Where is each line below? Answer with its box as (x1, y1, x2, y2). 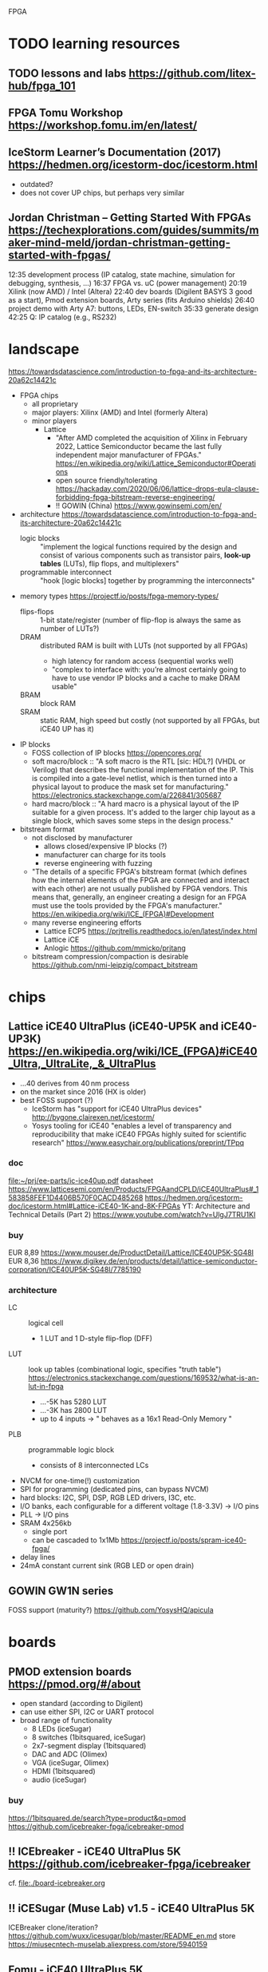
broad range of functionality (19, 1716, 112, 1725)
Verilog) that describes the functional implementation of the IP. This (31, 764, 254, 774)
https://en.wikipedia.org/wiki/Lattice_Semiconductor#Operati (55, 458, 257, 468)
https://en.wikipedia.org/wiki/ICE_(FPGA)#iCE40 (8, 1045, 258, 1058)
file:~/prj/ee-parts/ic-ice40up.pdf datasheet (8, 1176, 154, 1185)
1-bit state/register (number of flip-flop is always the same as (39, 615, 242, 625)
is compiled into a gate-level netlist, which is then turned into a (31, 773, 238, 783)
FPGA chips (19, 391, 59, 400)
